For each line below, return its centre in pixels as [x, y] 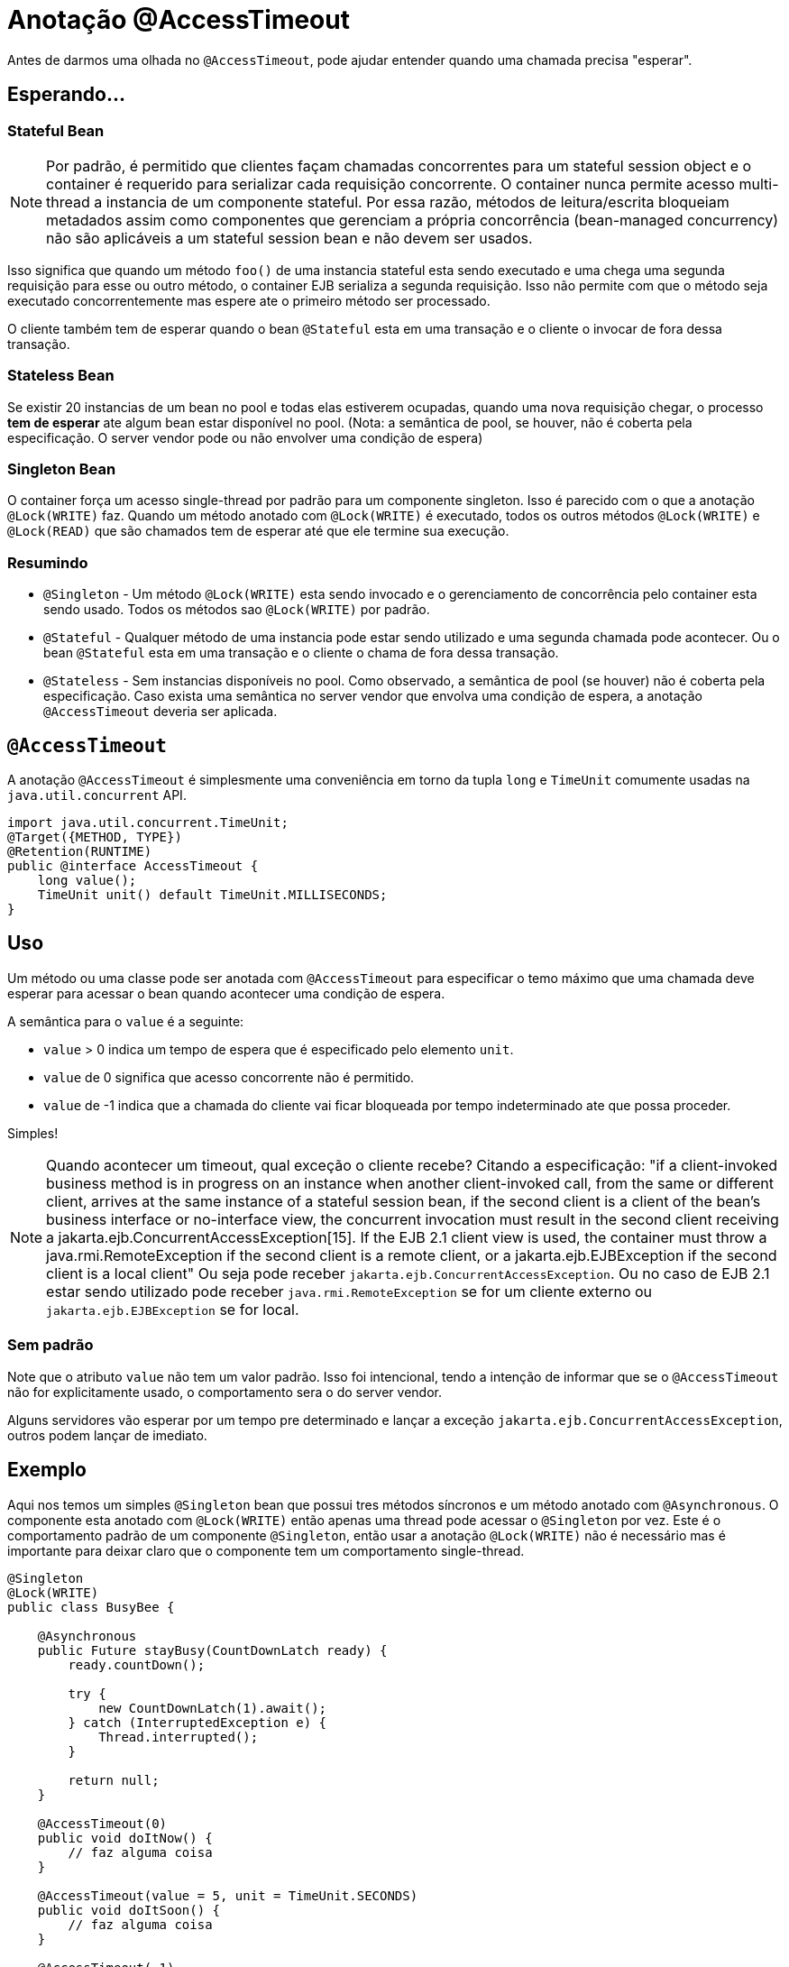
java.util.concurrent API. [97, 795]
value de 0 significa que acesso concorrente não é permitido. [229, 1077]
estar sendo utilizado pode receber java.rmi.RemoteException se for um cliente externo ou [349, 1291]
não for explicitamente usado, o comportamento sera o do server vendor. [225, 1392]
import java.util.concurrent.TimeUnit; [148, 823]
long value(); [87, 881]
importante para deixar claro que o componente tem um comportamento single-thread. [266, 1550]
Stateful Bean [56, 130]
